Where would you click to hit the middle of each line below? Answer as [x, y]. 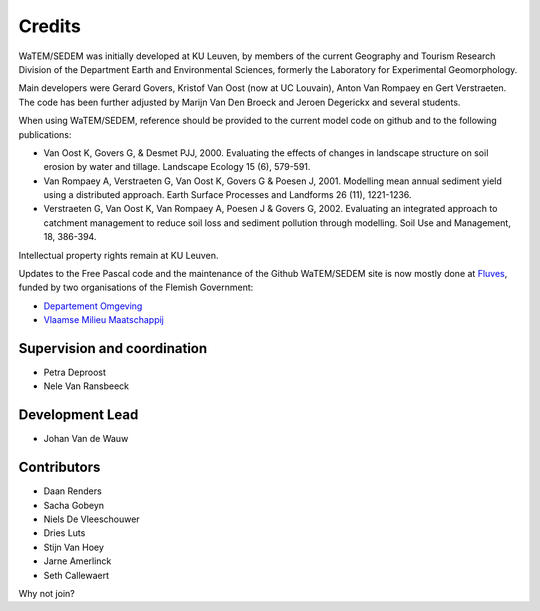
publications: [45, 134]
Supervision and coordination [113, 348]
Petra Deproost [75, 372]
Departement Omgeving [93, 306]
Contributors [59, 467]
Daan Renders [72, 491]
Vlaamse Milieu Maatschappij [103, 320]
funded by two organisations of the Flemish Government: [136, 287]
